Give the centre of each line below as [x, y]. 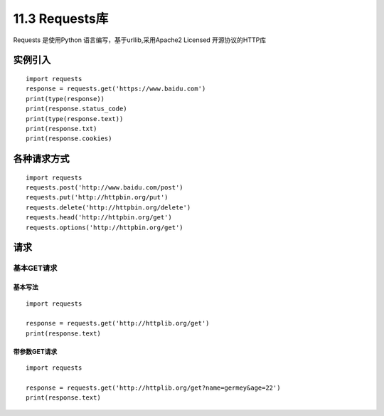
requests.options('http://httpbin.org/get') [105, 227]
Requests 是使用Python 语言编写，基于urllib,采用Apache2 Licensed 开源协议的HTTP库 [140, 40]
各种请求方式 [41, 159]
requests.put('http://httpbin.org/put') [97, 197]
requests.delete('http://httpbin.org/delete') [108, 207]
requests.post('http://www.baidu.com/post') [105, 188]
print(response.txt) [62, 129]
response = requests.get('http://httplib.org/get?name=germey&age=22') [153, 388]
